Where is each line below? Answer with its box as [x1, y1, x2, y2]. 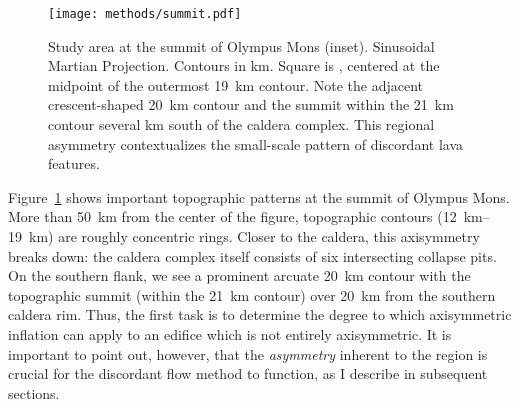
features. [48, 153, 100, 174]
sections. [8, 382, 60, 403]
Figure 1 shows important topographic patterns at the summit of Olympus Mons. [8, 186, 510, 207]
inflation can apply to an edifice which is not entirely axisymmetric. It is [8, 323, 452, 344]
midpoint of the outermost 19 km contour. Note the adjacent [48, 74, 424, 95]
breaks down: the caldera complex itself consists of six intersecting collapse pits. [8, 245, 497, 266]
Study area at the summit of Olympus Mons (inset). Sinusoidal [48, 35, 435, 56]
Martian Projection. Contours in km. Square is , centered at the [48, 55, 440, 76]
